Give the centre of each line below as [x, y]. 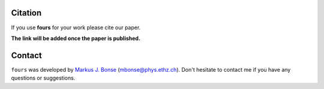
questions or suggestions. [43, 78]
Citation [26, 13]
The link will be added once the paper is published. [76, 38]
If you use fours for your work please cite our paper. [76, 27]
